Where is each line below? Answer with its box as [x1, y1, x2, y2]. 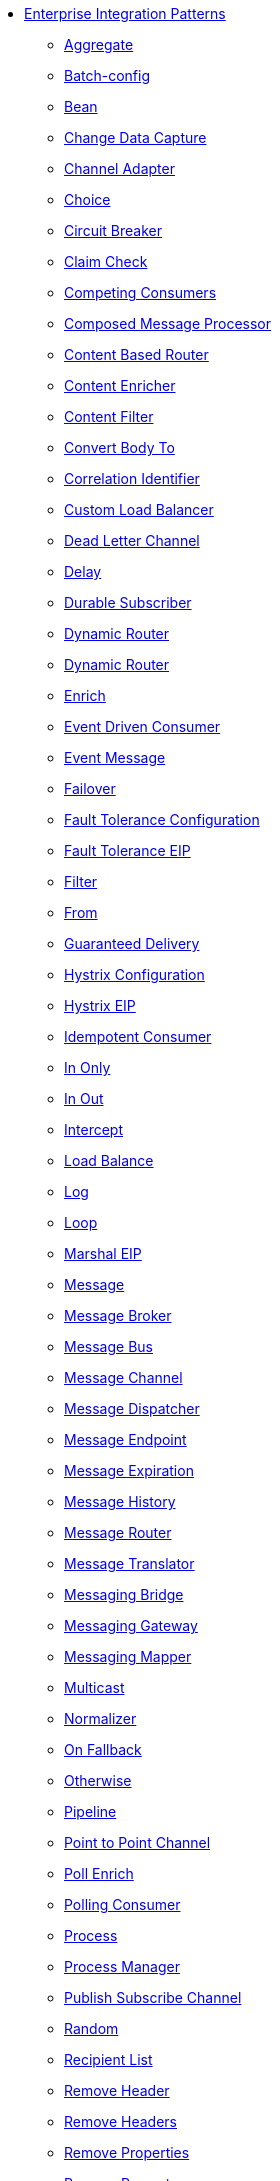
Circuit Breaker [64, 222, 162, 239]
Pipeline [64, 1803, 117, 1820]
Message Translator [64, 1555, 195, 1572]
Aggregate [64, 36, 134, 53]
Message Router [64, 1524, 172, 1541]
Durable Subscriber [64, 594, 192, 611]
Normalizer [64, 1710, 137, 1727]
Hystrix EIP [64, 997, 136, 1014]
